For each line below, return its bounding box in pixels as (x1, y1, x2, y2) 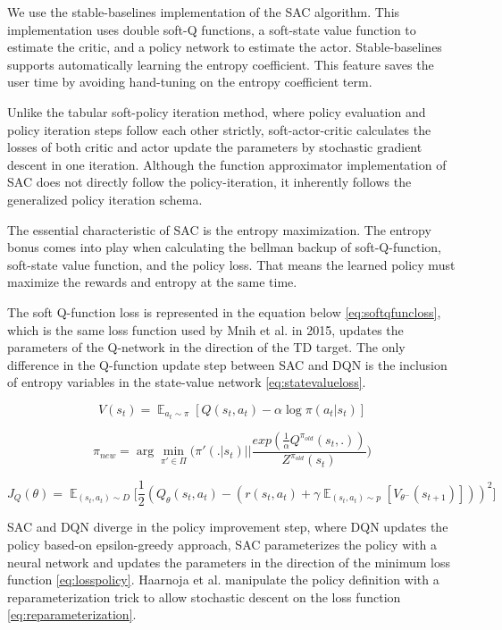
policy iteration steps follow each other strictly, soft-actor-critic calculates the (7, 120, 431, 139)
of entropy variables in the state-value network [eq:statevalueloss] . (7, 373, 366, 391)
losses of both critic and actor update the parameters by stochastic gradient (7, 138, 423, 156)
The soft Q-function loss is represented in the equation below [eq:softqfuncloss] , (7, 302, 441, 321)
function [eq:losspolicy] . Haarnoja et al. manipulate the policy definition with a (7, 570, 439, 589)
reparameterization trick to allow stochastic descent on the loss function (7, 587, 401, 606)
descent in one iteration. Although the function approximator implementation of (7, 155, 447, 173)
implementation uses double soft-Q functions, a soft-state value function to (7, 20, 416, 38)
